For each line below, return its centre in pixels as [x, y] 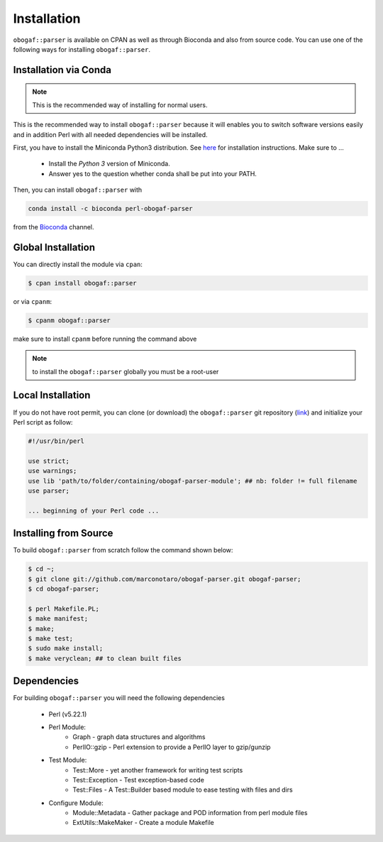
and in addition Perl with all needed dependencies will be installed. [111, 134]
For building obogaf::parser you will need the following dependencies [119, 698]
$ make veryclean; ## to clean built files [105, 658]
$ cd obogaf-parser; [63, 589]
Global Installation [54, 247]
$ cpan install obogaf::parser [83, 283]
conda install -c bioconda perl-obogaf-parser [110, 209]
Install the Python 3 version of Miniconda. [109, 164]
